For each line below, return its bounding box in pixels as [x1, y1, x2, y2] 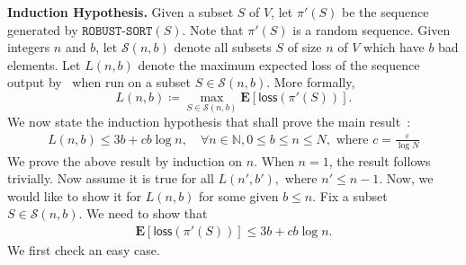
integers [7, 38, 50, 57]
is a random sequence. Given [292, 20, 451, 39]
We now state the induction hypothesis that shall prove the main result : [7, 112, 411, 131]
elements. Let [7, 55, 81, 74]
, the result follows [328, 151, 431, 170]
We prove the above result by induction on [7, 151, 243, 170]
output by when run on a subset [7, 73, 191, 92]
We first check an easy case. [7, 241, 160, 260]
